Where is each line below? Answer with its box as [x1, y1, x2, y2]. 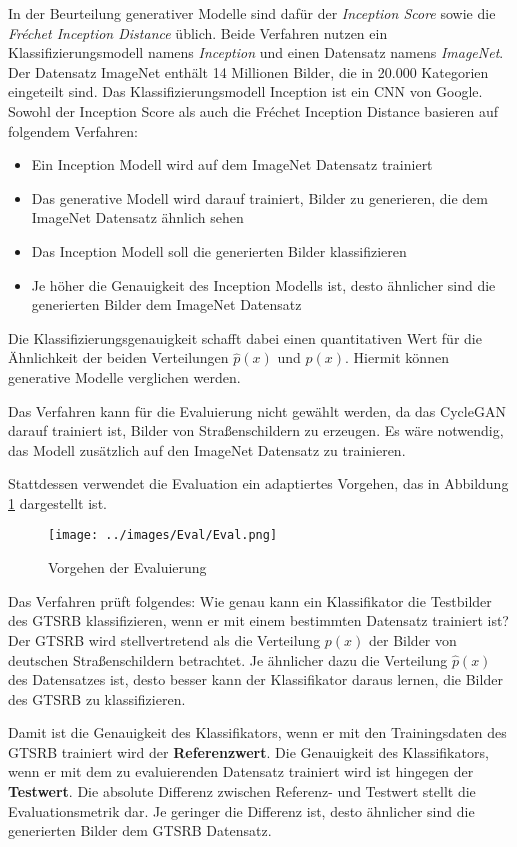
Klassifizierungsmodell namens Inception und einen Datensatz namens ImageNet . [8, 42, 504, 63]
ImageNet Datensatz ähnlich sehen [31, 207, 244, 228]
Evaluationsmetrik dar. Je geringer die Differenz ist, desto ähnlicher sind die [8, 800, 475, 821]
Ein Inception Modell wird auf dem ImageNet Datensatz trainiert [31, 154, 433, 175]
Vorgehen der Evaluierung [48, 557, 207, 578]
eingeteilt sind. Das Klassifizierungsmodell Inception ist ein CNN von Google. [8, 81, 483, 102]
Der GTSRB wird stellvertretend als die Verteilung [8, 629, 321, 650]
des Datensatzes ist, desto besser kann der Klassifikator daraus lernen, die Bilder [8, 669, 503, 690]
